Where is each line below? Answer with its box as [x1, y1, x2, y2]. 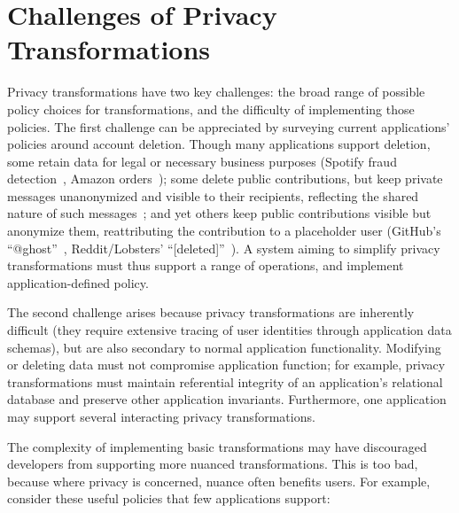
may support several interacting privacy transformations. [7, 408, 315, 425]
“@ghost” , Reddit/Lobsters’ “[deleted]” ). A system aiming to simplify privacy [7, 238, 440, 257]
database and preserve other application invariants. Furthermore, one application [7, 390, 447, 408]
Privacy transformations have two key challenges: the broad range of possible [7, 82, 425, 101]
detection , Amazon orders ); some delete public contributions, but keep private [7, 169, 443, 188]
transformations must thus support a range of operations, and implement [7, 256, 404, 275]
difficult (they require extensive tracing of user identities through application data [7, 321, 452, 339]
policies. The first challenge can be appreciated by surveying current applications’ [7, 117, 450, 136]
